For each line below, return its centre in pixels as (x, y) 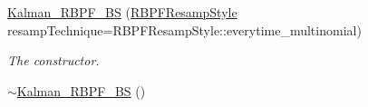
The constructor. (53, 60)
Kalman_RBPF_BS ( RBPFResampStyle (122, 12)
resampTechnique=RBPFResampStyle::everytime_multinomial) (184, 29)
